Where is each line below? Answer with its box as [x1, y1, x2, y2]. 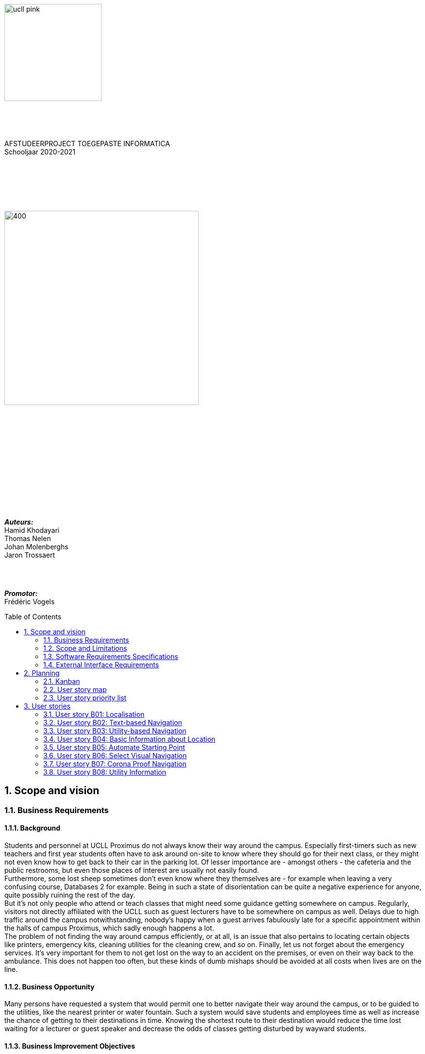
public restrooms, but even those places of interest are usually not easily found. [4, 866, 259, 875]
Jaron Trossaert [4, 551, 55, 559]
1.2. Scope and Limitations [43, 644, 127, 652]
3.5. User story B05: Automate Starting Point [43, 743, 185, 751]
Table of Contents [4, 612, 62, 621]
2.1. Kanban [43, 677, 80, 685]
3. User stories [24, 702, 71, 710]
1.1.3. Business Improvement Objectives [4, 1041, 136, 1050]
